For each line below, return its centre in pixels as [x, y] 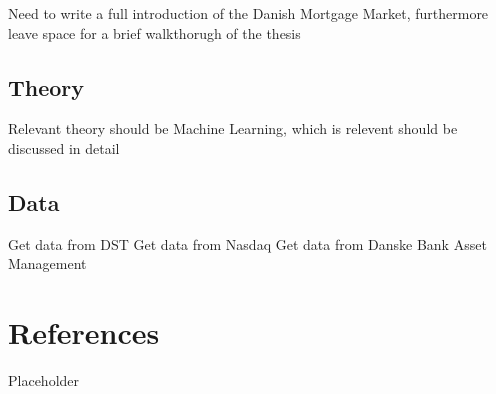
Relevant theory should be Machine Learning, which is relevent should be [233, 128]
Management [47, 263]
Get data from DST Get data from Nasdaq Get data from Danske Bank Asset [247, 243]
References [84, 332]
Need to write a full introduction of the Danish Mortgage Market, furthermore [248, 13]
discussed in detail [64, 147]
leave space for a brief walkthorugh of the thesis [154, 32]
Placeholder [44, 380]
